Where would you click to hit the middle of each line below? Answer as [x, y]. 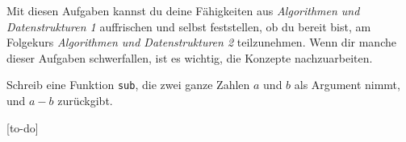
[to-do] [23, 127]
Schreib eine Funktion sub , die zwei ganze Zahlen [128, 85]
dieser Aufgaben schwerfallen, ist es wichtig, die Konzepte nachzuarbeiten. [190, 57]
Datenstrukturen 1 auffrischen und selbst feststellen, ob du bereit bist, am [189, 26]
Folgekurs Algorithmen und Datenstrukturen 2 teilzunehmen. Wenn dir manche [201, 42]
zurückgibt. [85, 101]
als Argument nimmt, [347, 85]
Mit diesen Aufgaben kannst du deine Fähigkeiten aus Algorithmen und [183, 10]
